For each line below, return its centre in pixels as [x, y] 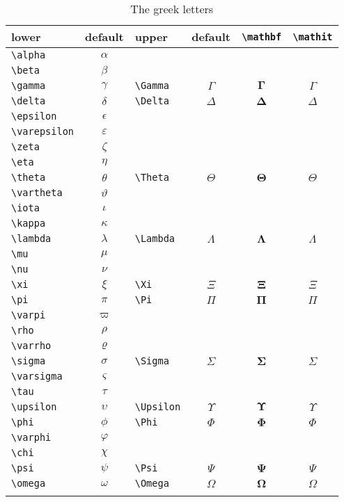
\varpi [29, 315]
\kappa [29, 223]
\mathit [313, 37]
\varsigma [37, 376]
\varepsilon [43, 131]
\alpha [29, 55]
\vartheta [37, 193]
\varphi [31, 437]
